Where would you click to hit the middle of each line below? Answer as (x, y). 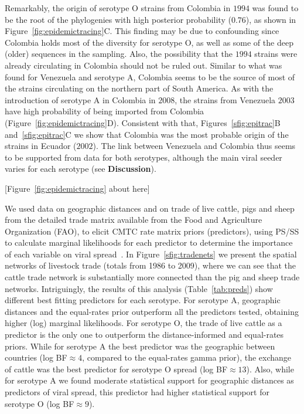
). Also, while (270, 369)
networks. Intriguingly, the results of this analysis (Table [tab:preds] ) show (139, 288)
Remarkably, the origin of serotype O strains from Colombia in (118, 8)
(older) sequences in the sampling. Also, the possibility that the (119, 54)
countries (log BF (36, 357)
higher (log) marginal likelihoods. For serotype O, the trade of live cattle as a (144, 323)
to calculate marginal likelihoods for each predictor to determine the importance (149, 242)
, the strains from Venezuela (225, 99)
